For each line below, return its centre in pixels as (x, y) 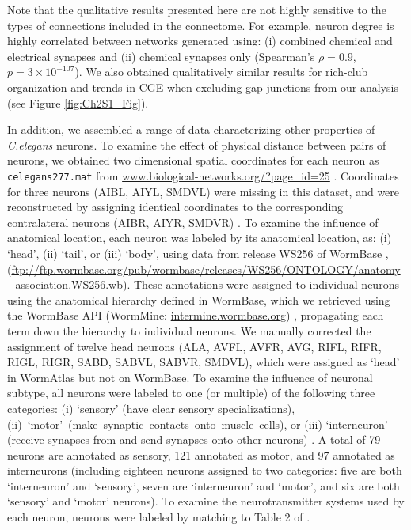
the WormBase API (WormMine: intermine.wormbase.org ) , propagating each (196, 315)
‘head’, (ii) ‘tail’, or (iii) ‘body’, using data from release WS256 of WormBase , (198, 253)
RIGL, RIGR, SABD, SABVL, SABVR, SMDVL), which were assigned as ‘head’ (204, 362)
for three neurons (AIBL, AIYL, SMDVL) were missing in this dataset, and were (204, 191)
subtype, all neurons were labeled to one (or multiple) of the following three (191, 393)
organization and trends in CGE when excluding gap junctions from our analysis (203, 87)
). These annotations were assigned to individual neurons (261, 284)
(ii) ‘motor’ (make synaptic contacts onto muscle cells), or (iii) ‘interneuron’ (198, 424)
